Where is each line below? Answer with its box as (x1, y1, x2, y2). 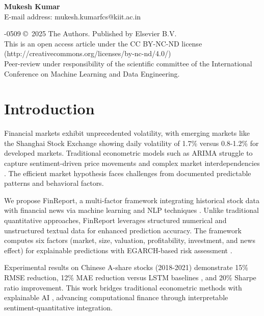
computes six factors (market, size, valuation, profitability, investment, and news (4, 235, 255, 246)
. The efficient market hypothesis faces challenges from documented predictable (4, 167, 251, 178)
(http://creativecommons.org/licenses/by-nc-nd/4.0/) (4, 48, 171, 59)
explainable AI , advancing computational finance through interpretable (4, 292, 228, 303)
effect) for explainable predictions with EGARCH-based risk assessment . (4, 245, 232, 255)
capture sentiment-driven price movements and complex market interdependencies (4, 158, 260, 168)
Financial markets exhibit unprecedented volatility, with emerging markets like (4, 128, 250, 138)
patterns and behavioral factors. (4, 178, 104, 188)
